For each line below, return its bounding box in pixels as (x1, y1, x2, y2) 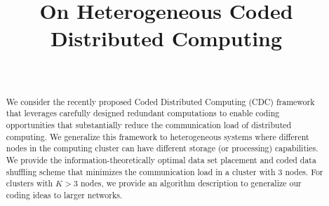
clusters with (6, 177, 53, 189)
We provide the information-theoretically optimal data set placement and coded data (6, 153, 316, 165)
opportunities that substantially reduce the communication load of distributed (6, 119, 292, 131)
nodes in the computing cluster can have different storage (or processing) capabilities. (6, 142, 318, 154)
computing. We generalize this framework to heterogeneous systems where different (6, 130, 309, 142)
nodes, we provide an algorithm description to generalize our (80, 177, 302, 189)
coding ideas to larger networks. (6, 188, 123, 200)
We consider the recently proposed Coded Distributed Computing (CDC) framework (6, 95, 315, 107)
